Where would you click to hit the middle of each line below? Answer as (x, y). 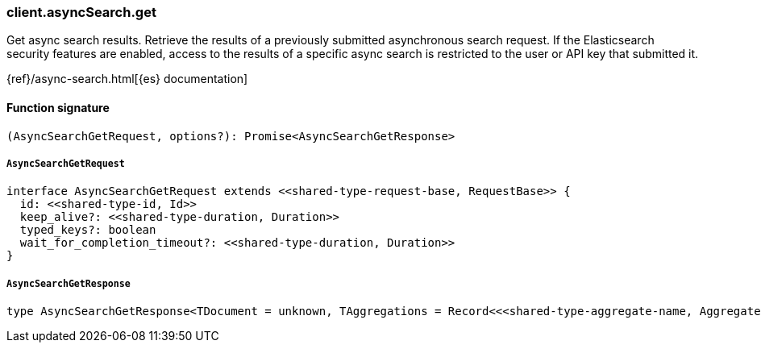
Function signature (58, 107)
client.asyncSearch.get (81, 12)
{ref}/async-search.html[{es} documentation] (127, 79)
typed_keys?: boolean (88, 230)
